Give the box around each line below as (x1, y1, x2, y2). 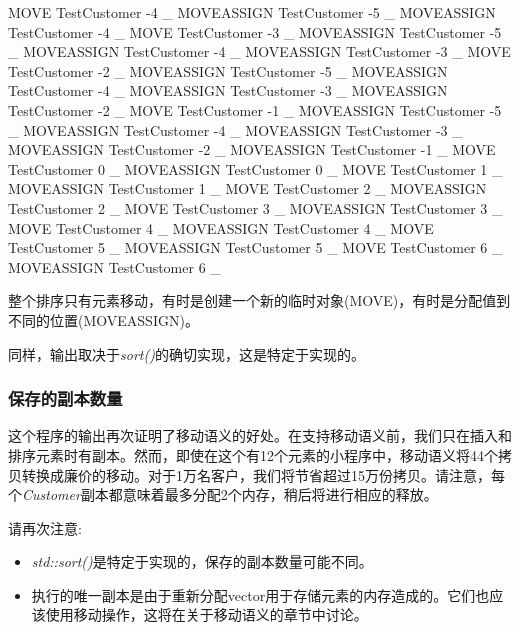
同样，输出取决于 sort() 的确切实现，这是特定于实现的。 (8, 343, 365, 364)
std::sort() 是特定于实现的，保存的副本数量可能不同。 (31, 551, 373, 572)
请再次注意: (8, 517, 82, 538)
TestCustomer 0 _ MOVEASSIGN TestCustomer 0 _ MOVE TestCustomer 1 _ (8, 158, 503, 179)
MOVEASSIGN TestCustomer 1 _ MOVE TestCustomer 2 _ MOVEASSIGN (8, 178, 487, 199)
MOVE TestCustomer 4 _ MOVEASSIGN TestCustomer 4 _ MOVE (8, 217, 434, 238)
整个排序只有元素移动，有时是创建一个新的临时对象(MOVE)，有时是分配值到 (8, 290, 511, 311)
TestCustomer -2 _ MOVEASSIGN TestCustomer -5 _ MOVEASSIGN (8, 60, 448, 81)
